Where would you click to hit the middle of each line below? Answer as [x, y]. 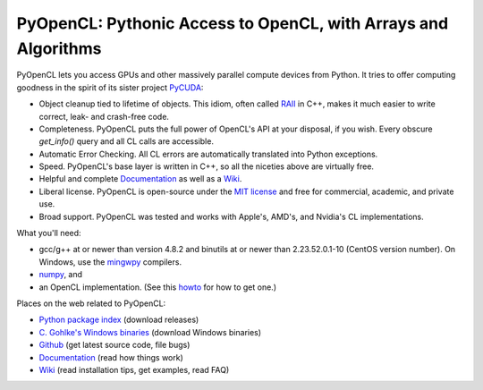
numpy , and [61, 275]
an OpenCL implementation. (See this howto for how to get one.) [158, 287]
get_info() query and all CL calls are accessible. [127, 141]
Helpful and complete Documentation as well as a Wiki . [140, 179]
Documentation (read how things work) [111, 357]
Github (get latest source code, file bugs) [114, 345]
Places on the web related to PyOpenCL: [91, 303]
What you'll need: [49, 233]
